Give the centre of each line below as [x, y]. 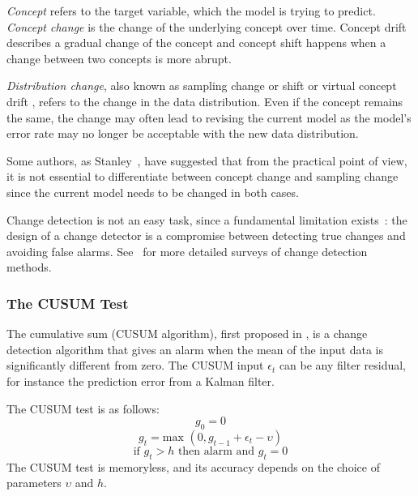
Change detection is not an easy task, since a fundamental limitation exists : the [207, 219]
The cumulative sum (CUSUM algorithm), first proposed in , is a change [187, 334]
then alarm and [216, 451]
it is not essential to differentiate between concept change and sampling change [203, 176]
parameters [34, 483]
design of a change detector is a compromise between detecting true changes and [206, 235]
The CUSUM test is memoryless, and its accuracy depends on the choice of [193, 466]
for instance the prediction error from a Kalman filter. [141, 381]
